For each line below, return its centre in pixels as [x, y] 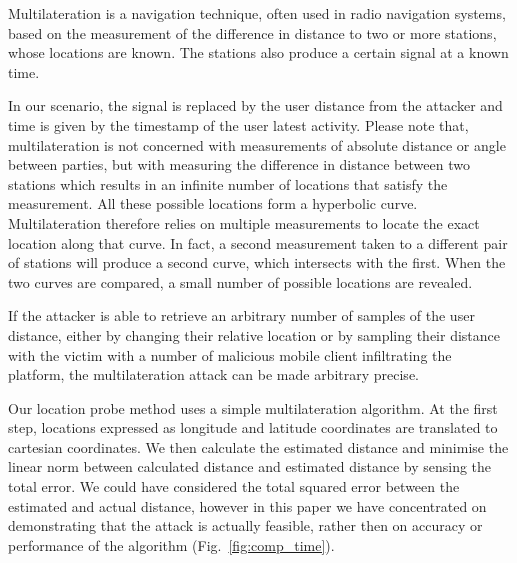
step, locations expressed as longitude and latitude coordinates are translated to [253, 427]
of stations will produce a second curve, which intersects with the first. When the [257, 262]
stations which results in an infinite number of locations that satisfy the [228, 183]
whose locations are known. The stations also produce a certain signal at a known [258, 52]
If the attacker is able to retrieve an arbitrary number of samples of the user [241, 315]
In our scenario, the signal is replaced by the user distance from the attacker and [255, 105]
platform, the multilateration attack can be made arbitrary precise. [213, 374]
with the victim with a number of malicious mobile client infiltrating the [230, 354]
